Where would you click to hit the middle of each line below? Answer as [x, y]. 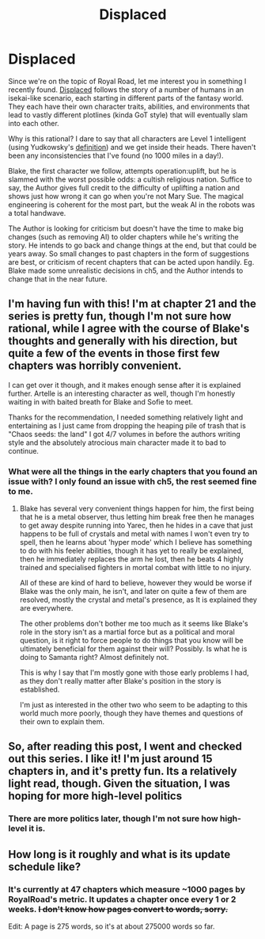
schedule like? [45, 866]
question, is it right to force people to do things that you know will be [131, 641]
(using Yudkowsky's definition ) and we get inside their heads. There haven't [132, 147]
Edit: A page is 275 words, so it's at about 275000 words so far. [112, 926]
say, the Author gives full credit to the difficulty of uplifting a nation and [124, 187]
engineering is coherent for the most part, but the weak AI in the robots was [132, 205]
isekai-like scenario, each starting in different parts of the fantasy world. [126, 98]
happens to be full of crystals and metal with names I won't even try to [134, 534]
